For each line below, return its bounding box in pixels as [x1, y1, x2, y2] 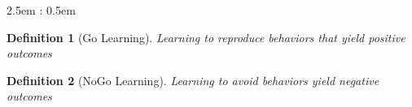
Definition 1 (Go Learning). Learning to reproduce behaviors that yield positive [7, 28, 405, 45]
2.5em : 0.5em [7, 2, 76, 18]
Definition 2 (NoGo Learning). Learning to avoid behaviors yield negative [7, 71, 379, 88]
